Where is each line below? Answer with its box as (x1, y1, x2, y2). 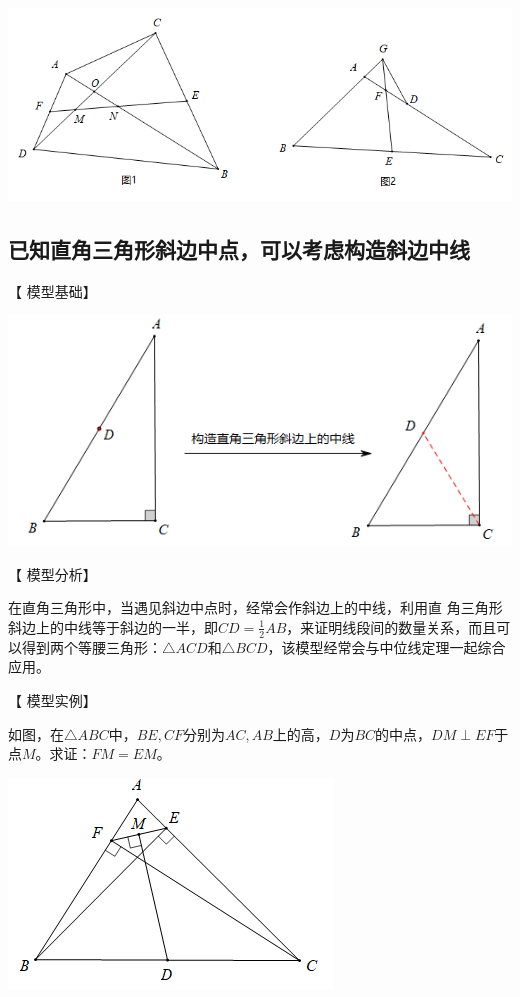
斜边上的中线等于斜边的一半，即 (8, 616, 218, 637)
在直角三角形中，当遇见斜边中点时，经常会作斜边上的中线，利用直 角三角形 (8, 597, 503, 618)
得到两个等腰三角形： (21, 636, 162, 657)
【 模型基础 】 (8, 280, 97, 301)
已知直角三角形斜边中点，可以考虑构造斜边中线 (8, 233, 470, 264)
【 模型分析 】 (8, 563, 97, 584)
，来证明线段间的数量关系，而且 (286, 616, 497, 637)
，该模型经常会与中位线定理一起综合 (267, 636, 506, 657)
